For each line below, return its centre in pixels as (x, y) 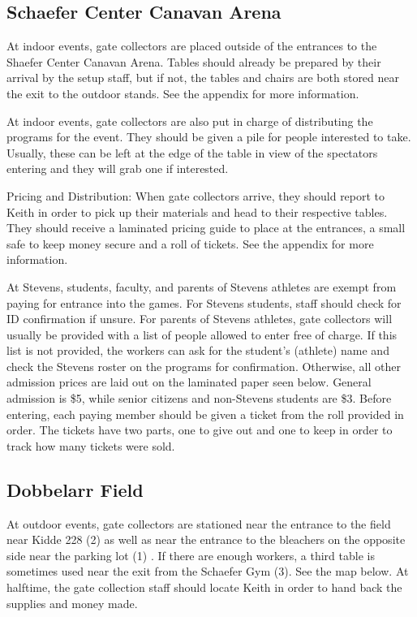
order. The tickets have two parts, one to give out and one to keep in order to (200, 430)
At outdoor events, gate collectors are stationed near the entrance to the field (199, 523)
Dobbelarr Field (75, 489)
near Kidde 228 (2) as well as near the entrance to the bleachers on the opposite (206, 539)
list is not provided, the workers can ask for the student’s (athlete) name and (198, 350)
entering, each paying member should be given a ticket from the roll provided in (205, 414)
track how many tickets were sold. (91, 445)
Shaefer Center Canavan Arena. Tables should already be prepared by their (194, 61)
